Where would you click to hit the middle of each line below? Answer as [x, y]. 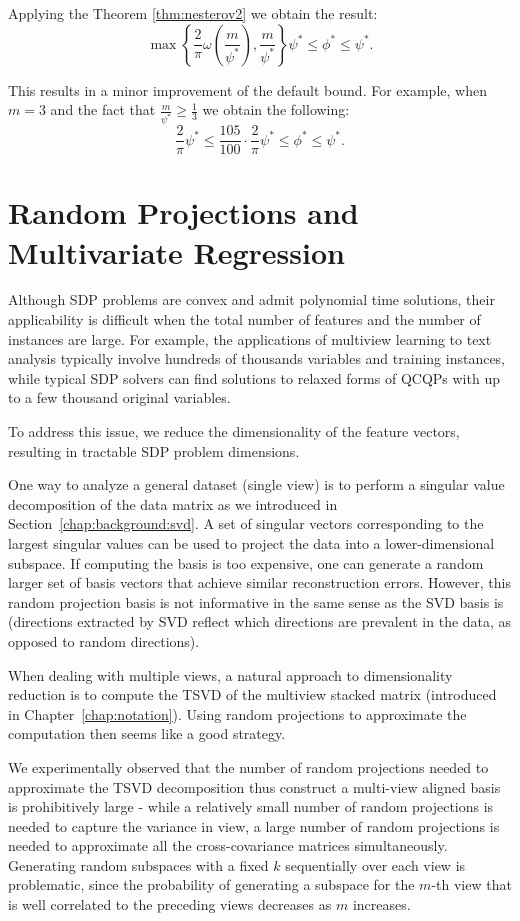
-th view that [471, 884]
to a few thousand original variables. [119, 397]
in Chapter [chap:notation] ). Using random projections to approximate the [237, 713]
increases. [381, 904]
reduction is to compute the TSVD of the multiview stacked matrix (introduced [252, 694]
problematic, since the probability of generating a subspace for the [211, 884]
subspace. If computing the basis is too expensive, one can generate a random [246, 562]
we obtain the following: [276, 109]
